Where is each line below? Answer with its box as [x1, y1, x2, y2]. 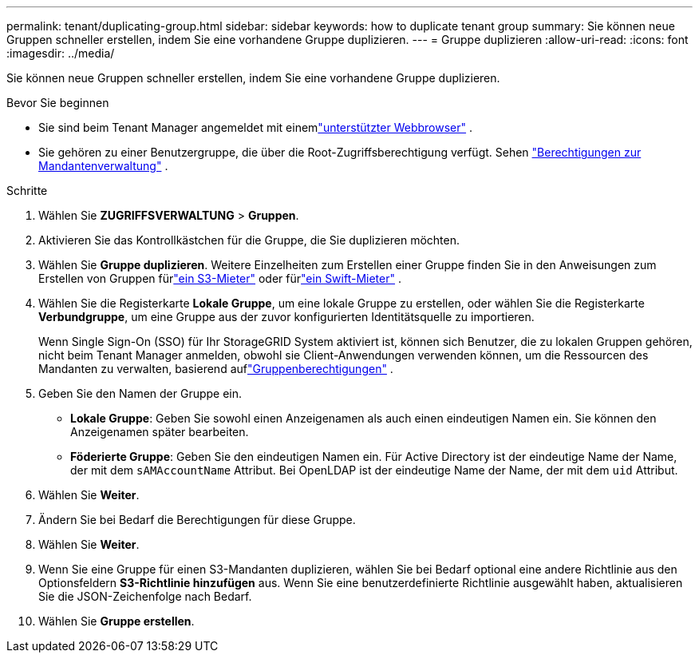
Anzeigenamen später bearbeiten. [70, 425, 249, 439]
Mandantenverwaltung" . [38, 159, 168, 173]
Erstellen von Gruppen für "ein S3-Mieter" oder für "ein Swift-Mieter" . [38, 272, 401, 285]
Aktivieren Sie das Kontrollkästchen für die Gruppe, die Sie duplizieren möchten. [38, 233, 460, 247]
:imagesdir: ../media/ [6, 46, 115, 60]
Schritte [6, 184, 48, 197]
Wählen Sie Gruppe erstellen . [38, 614, 195, 628]
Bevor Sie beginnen [6, 96, 109, 109]
